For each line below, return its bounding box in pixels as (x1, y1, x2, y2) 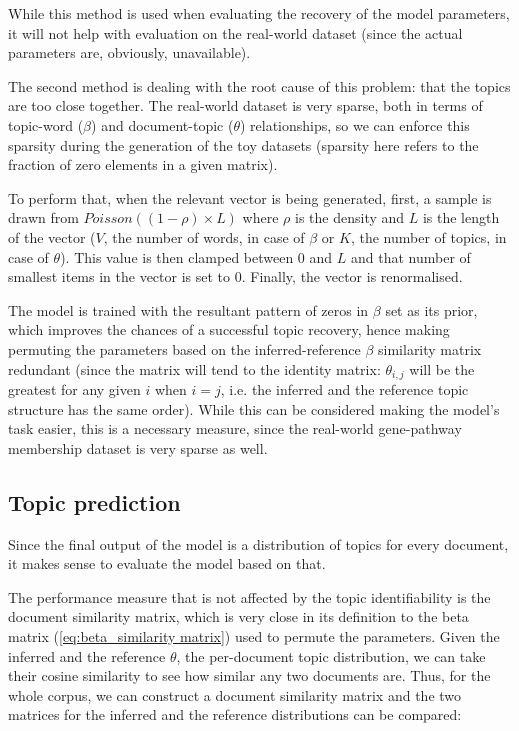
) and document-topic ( (91, 114, 234, 135)
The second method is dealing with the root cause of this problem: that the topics (8, 75, 511, 96)
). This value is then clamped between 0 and (60, 246, 333, 267)
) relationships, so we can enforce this (239, 114, 470, 135)
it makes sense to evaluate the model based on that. (8, 553, 326, 574)
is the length (422, 207, 500, 228)
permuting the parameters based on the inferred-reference (8, 338, 361, 359)
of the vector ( (8, 226, 96, 247)
